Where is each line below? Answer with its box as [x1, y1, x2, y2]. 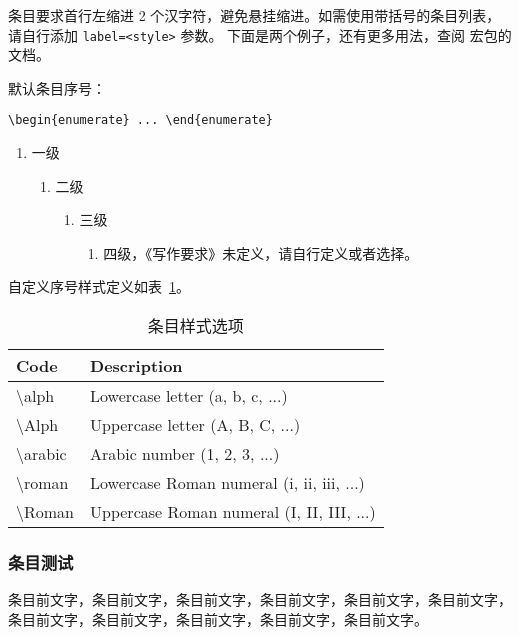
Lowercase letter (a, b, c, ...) [90, 384, 288, 408]
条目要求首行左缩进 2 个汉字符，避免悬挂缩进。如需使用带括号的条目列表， [8, 5, 501, 25]
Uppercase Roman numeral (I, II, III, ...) [90, 500, 376, 524]
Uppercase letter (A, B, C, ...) [90, 413, 301, 437]
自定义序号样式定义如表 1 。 [8, 276, 190, 297]
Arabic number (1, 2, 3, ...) [90, 442, 280, 466]
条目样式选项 [147, 314, 244, 338]
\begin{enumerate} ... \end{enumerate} [8, 113, 273, 128]
